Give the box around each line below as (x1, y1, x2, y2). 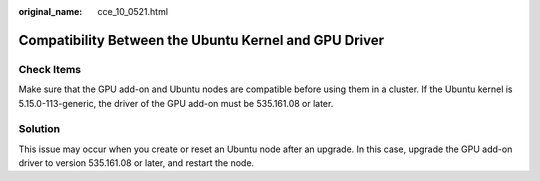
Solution (18, 122, 61, 136)
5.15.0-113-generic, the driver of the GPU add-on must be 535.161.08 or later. (18, 97, 334, 109)
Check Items (18, 62, 82, 76)
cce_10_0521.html (97, 6, 169, 17)
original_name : (18, 6, 83, 17)
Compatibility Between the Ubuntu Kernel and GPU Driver (18, 31, 385, 49)
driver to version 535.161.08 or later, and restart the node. (18, 157, 255, 169)
